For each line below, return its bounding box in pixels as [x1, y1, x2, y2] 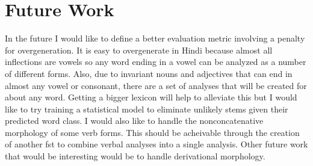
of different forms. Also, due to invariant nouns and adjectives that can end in [5, 67, 293, 79]
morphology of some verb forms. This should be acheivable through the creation [5, 126, 300, 138]
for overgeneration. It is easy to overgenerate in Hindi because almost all [5, 43, 273, 56]
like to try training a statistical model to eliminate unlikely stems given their [5, 102, 288, 115]
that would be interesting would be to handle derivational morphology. [5, 150, 265, 162]
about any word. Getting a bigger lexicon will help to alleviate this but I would [5, 91, 297, 103]
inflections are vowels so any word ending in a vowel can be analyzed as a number [5, 55, 306, 68]
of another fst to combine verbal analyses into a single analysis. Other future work [5, 138, 308, 150]
